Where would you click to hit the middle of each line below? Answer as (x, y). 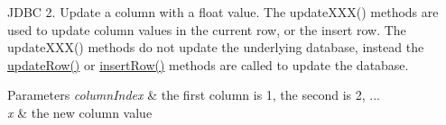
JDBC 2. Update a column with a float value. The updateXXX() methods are (223, 12)
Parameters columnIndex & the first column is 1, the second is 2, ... (194, 95)
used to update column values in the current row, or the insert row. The (207, 29)
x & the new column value (80, 112)
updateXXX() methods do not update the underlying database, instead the (216, 47)
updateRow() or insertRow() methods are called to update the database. (208, 64)
